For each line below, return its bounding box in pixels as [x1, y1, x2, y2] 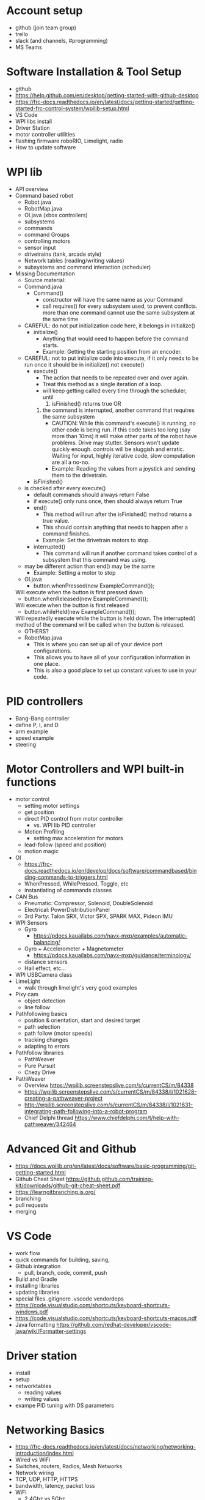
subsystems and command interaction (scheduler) [24, 263, 151, 271]
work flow [15, 1249, 41, 1256]
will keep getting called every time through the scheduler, [42, 387, 187, 394]
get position [24, 808, 55, 816]
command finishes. [42, 530, 91, 537]
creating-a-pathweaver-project [24, 1094, 103, 1102]
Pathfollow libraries [15, 1049, 64, 1056]
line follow [24, 1003, 51, 1010]
